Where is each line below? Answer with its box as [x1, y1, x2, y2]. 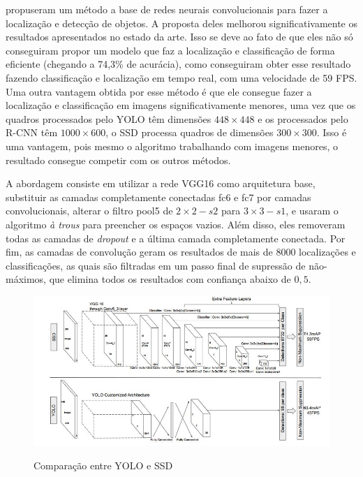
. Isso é [316, 125, 347, 140]
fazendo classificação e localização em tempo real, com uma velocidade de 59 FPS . [6, 70, 357, 85]
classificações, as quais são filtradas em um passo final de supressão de [6, 258, 306, 272]
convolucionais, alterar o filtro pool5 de [6, 203, 173, 218]
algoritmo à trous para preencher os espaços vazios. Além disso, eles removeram [6, 217, 346, 231]
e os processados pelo [258, 111, 348, 126]
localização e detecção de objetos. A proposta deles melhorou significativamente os [6, 15, 358, 30]
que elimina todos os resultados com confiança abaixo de [49, 272, 291, 286]
